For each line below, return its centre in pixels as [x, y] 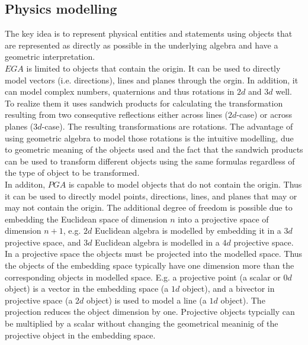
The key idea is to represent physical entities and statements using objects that [149, 33]
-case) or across [264, 115]
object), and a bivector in [228, 288]
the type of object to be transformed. [72, 172]
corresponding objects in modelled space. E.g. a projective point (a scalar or [143, 277]
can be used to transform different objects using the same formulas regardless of [150, 161]
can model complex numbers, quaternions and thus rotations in [120, 91]
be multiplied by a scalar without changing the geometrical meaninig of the [142, 323]
